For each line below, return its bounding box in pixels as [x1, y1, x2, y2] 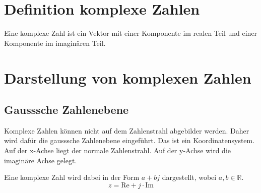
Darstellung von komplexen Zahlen [4, 67, 251, 88]
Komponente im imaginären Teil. [4, 37, 106, 48]
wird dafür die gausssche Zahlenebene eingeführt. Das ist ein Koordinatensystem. [4, 135, 255, 146]
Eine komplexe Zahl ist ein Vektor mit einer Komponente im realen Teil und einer [4, 28, 257, 38]
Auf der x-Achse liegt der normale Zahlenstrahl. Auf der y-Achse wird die [4, 145, 231, 156]
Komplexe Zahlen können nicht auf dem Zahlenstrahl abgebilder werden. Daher [4, 125, 249, 136]
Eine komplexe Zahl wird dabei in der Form [4, 172, 140, 182]
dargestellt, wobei [162, 172, 217, 182]
